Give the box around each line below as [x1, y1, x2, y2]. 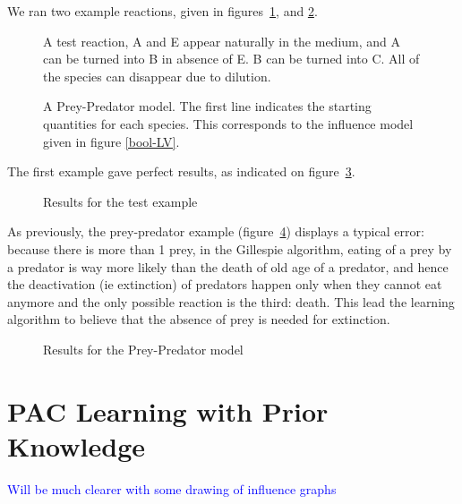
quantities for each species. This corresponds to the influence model [43, 114, 414, 132]
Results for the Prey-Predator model [43, 339, 244, 358]
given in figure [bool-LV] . [43, 132, 180, 150]
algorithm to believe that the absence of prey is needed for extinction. [7, 310, 390, 329]
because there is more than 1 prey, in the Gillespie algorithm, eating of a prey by [7, 239, 452, 258]
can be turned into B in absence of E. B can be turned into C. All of [43, 49, 420, 68]
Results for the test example [43, 192, 198, 210]
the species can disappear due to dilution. [43, 66, 271, 85]
